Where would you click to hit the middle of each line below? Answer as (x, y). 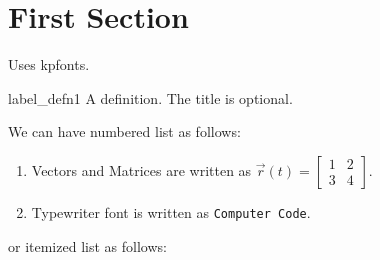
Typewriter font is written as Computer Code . (171, 211)
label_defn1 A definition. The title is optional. (150, 97)
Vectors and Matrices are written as (141, 169)
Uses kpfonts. (49, 64)
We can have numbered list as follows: (124, 131)
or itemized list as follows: (87, 245)
